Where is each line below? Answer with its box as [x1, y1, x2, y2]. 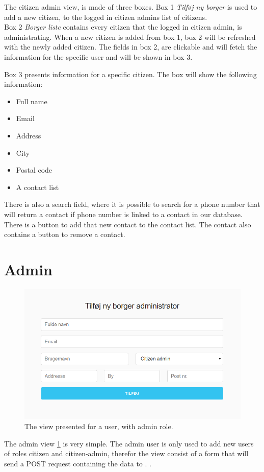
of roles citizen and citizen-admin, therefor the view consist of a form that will [4, 448, 249, 459]
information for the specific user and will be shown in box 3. [4, 51, 193, 62]
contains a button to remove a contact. [4, 229, 125, 240]
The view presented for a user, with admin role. [24, 421, 173, 431]
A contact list [16, 181, 59, 192]
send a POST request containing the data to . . [4, 458, 151, 468]
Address [16, 130, 41, 140]
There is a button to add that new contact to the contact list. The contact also [4, 219, 251, 229]
